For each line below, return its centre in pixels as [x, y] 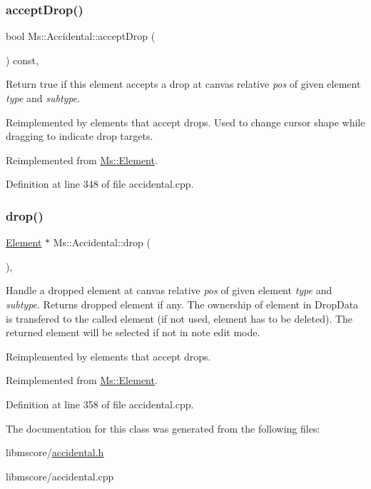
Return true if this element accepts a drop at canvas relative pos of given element [183, 84]
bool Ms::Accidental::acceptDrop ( [81, 36]
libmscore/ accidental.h [55, 452]
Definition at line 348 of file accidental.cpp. [100, 184]
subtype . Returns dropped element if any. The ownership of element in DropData [182, 304]
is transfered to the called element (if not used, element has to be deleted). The [179, 318]
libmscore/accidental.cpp [60, 476]
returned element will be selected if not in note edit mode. [133, 332]
